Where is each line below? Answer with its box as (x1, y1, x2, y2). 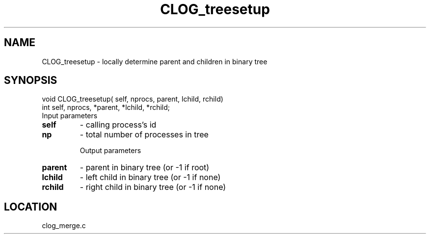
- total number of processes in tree (80, 130, 209, 140)
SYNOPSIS (4, 74, 57, 87)
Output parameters (80, 146, 141, 155)
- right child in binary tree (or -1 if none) (80, 182, 226, 192)
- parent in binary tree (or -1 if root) (80, 162, 210, 173)
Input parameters (42, 111, 98, 120)
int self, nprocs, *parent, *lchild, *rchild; (42, 103, 170, 112)
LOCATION (4, 200, 57, 213)
